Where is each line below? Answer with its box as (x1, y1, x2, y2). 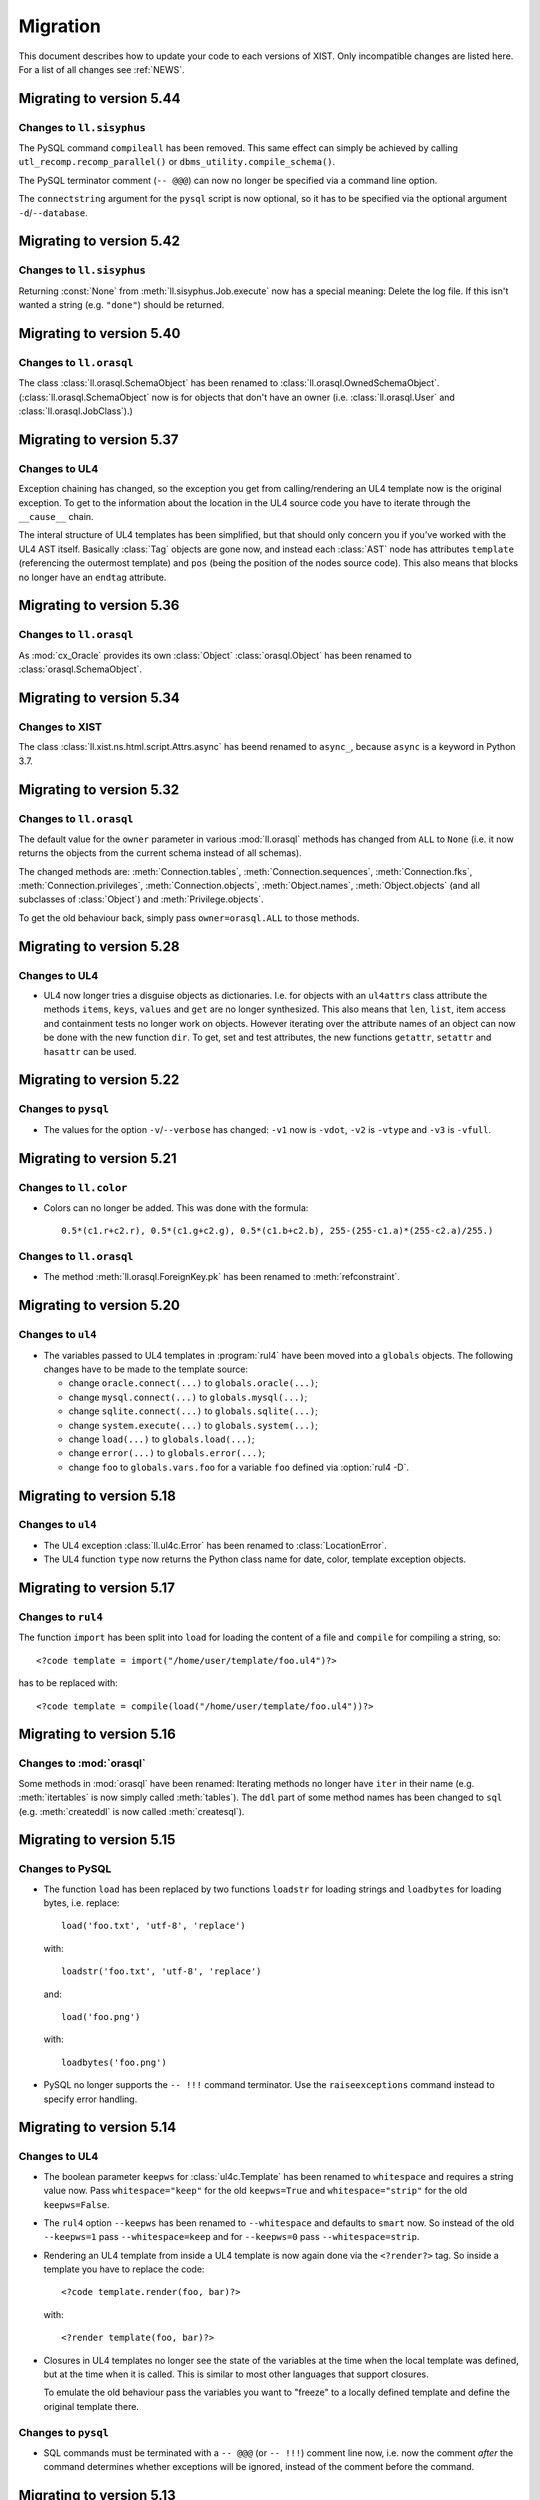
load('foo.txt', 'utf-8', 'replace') (61, 1920, 247, 1932)
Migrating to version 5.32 (18, 781, 180, 798)
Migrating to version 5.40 (18, 325, 181, 342)
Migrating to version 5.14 (18, 2119, 177, 2136)
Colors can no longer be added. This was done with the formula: (43, 1201, 309, 1214)
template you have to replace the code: (43, 2263, 205, 2275)
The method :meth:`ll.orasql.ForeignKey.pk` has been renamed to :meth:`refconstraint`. (43, 1271, 400, 1283)
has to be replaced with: (18, 1677, 119, 1689)
